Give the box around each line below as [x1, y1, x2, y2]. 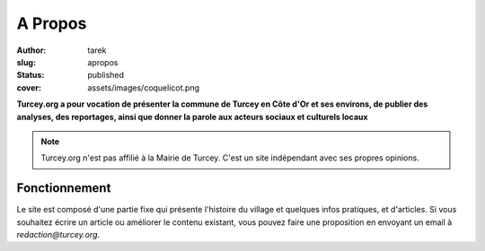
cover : [16, 82, 42, 93]
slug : [16, 56, 36, 67]
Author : [16, 45, 47, 56]
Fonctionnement [16, 180, 111, 196]
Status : [16, 70, 45, 81]
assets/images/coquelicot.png [87, 82, 200, 93]
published [87, 70, 125, 81]
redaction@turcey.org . [16, 229, 101, 239]
